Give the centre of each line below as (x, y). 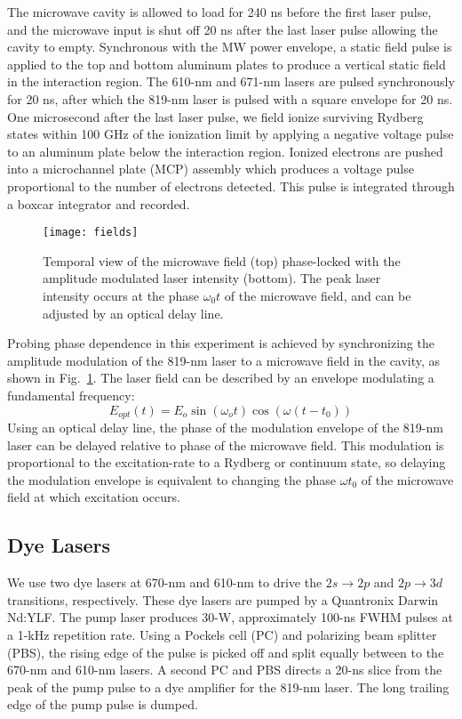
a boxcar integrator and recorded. (99, 203)
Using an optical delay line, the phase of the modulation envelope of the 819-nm (225, 427)
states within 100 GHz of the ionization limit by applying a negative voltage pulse (231, 134)
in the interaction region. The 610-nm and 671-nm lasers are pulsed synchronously (231, 81)
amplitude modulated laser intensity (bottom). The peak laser (212, 278)
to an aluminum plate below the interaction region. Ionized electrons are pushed (225, 151)
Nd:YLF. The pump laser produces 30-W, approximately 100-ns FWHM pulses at (230, 617)
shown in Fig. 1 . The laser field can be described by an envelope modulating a (221, 378)
